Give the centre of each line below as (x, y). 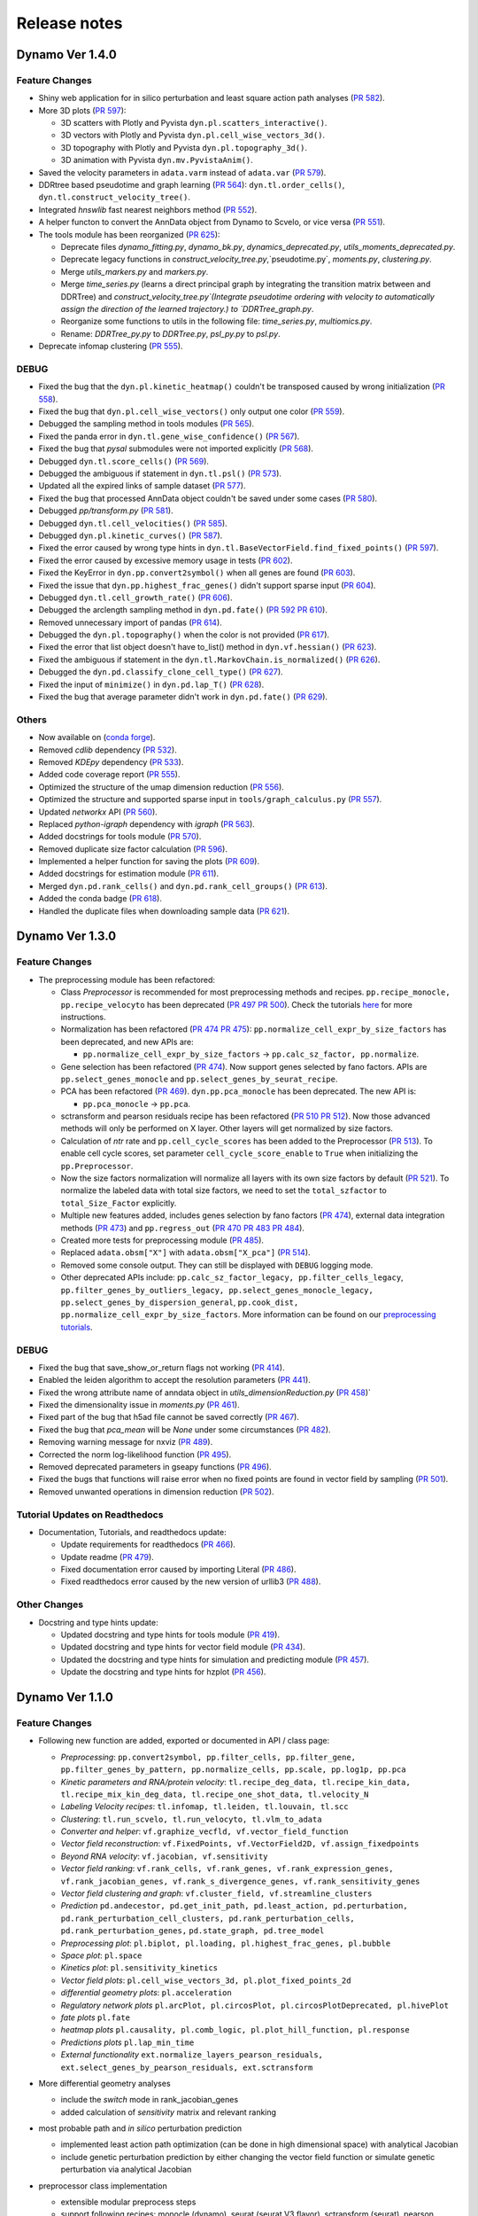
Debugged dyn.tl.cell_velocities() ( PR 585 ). (133, 523)
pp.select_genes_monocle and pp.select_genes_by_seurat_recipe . (199, 1079)
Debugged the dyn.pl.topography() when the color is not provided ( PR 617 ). (184, 635)
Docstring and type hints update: (98, 1622)
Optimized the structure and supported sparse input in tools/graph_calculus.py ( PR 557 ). (210, 800)
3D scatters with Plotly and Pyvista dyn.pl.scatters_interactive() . (194, 123)
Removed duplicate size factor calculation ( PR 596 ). (133, 849)
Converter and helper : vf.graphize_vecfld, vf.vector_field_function (204, 1831)
